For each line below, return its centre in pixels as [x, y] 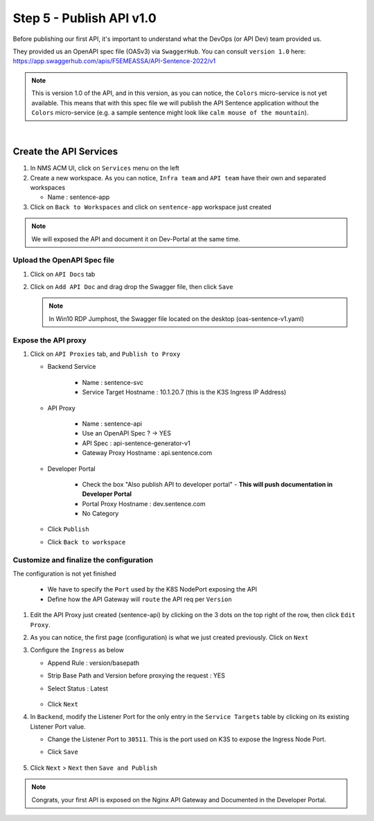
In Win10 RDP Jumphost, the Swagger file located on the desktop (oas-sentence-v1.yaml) [177, 318]
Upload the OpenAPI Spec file [64, 260]
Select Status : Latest [78, 688]
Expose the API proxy [50, 340]
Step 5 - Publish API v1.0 [85, 18]
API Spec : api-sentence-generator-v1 [136, 443]
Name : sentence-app [79, 197]
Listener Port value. [58, 726]
